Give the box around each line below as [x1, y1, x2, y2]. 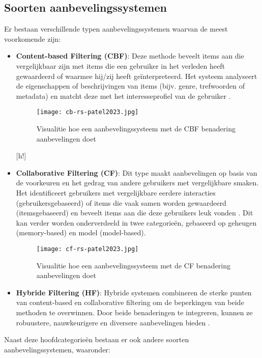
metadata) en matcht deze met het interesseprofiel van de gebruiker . [16, 90, 231, 101]
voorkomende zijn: [4, 33, 61, 44]
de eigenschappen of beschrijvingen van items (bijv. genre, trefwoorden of [16, 80, 245, 91]
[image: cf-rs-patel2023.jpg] [36, 245, 139, 253]
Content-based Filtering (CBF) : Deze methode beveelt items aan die [16, 50, 244, 61]
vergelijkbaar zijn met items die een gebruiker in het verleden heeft [16, 60, 225, 71]
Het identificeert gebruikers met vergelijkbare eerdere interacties [16, 187, 216, 198]
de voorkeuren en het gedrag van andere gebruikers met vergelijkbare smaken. [16, 177, 259, 188]
